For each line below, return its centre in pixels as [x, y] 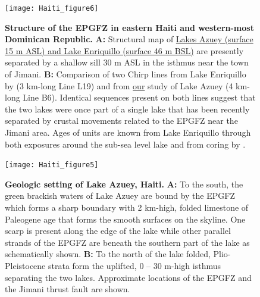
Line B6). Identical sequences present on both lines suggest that [139, 97]
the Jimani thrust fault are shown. [68, 289]
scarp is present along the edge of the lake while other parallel [118, 231]
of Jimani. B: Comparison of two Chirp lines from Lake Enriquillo [126, 74]
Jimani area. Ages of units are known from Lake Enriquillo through [128, 132]
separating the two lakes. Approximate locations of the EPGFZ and [128, 277]
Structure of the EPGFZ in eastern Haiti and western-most [129, 27]
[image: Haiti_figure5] [52, 165]
